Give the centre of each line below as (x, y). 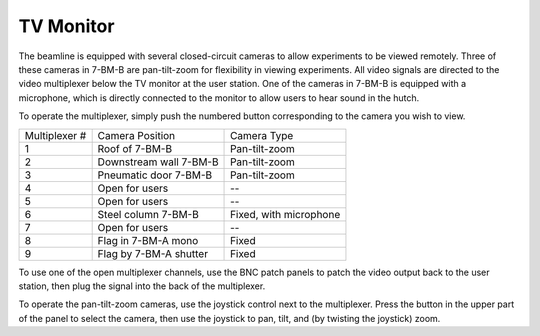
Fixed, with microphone (285, 214)
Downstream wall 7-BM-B (158, 162)
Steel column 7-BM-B (148, 214)
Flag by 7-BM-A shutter (153, 253)
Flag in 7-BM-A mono (148, 240)
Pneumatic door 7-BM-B (155, 175)
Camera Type (262, 135)
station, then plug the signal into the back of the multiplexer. (142, 286)
